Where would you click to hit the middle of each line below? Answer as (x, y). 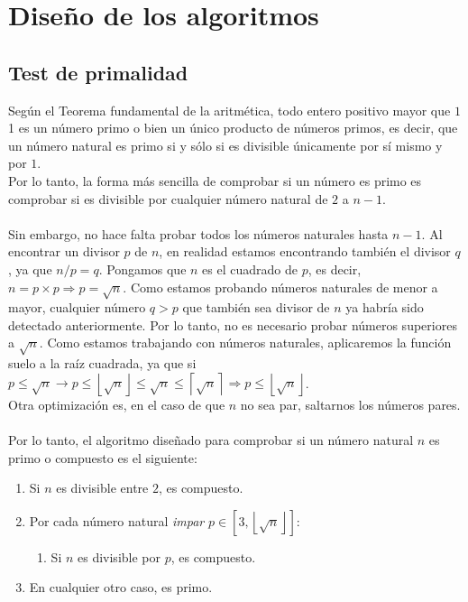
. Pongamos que (142, 269)
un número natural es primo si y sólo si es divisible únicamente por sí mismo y (225, 145)
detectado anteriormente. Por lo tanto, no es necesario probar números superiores (233, 324)
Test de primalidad (98, 72)
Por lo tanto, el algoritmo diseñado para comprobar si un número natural (211, 440)
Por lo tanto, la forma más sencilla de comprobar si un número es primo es (215, 180)
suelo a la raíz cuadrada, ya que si (102, 363)
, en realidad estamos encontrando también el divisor (305, 251)
